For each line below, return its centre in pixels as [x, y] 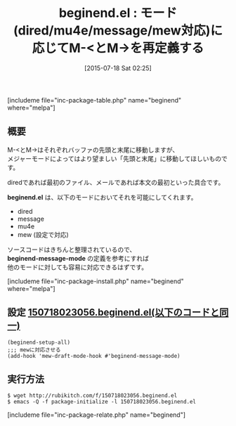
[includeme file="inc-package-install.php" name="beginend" [96, 281]
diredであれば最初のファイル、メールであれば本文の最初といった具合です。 [116, 182]
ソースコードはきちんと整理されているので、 [72, 250]
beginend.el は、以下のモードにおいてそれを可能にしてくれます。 [103, 197]
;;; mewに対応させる [34, 350]
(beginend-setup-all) [39, 342]
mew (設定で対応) [43, 234]
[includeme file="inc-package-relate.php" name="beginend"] [97, 415]
